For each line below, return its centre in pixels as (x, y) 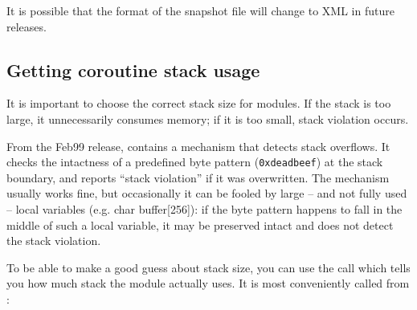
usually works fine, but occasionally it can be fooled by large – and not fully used (207, 193)
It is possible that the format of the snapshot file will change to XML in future (200, 10)
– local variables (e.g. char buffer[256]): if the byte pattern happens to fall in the (204, 209)
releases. (27, 26)
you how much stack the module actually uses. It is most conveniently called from (208, 283)
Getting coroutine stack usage (133, 69)
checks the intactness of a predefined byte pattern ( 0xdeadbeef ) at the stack (195, 162)
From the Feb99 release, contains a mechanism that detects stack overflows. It (198, 146)
